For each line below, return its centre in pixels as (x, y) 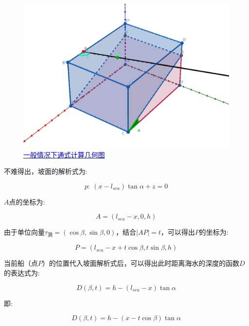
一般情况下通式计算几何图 (64, 155)
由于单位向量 (24, 232)
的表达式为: (22, 272)
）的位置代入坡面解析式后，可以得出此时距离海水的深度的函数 (141, 263)
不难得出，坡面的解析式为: (46, 171)
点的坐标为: (27, 201)
